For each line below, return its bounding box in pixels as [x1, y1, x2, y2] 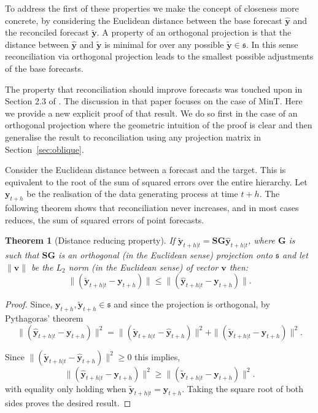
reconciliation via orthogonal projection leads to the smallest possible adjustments [5, 50, 314, 63]
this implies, [134, 350, 180, 363]
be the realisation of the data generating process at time [26, 187, 238, 200]
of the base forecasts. [5, 61, 83, 74]
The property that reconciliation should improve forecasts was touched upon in [5, 82, 303, 95]
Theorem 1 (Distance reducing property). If [5, 234, 176, 247]
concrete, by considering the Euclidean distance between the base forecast [5, 14, 282, 26]
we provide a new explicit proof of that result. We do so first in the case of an [5, 106, 298, 119]
